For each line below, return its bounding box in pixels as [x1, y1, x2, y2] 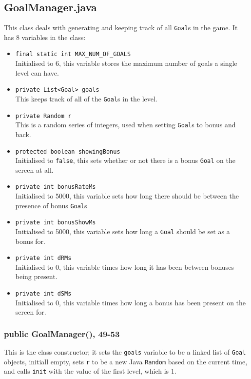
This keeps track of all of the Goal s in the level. [15, 93, 157, 103]
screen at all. [15, 164, 54, 175]
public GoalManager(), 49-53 [4, 327, 120, 339]
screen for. [15, 307, 46, 317]
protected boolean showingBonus [15, 148, 120, 155]
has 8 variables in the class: [4, 32, 86, 42]
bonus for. [15, 236, 45, 246]
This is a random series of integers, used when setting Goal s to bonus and [15, 120, 236, 130]
